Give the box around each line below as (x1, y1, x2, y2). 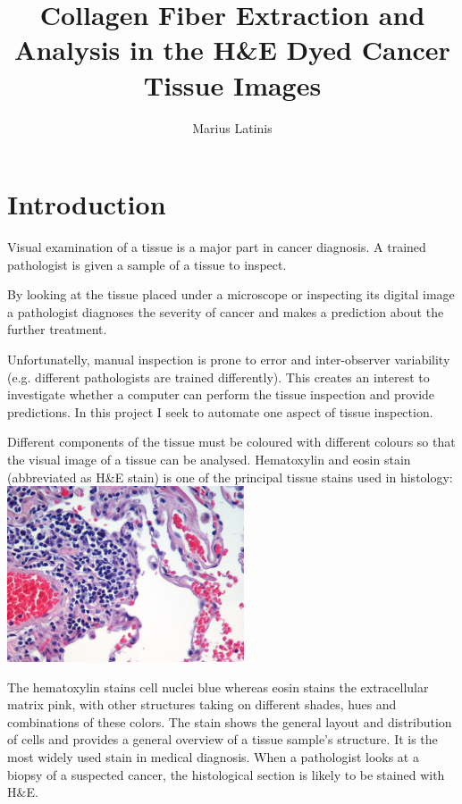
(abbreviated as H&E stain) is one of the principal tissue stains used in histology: (7, 467, 453, 486)
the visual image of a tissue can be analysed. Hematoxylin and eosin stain (7, 449, 411, 468)
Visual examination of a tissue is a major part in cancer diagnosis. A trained (7, 238, 426, 256)
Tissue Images (143, 66, 322, 103)
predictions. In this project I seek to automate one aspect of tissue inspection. (7, 402, 433, 421)
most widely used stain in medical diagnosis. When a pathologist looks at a (7, 748, 419, 766)
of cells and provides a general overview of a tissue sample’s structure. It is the (7, 730, 438, 749)
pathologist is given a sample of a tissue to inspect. (7, 255, 287, 273)
